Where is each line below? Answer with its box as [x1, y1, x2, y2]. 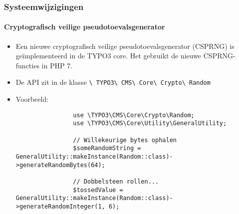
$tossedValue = [73, 186, 123, 194]
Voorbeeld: [15, 94, 49, 104]
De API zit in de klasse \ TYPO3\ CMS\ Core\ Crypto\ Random [15, 77, 211, 87]
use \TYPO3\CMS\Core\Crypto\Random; [73, 111, 195, 119]
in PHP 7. [41, 60, 73, 70]
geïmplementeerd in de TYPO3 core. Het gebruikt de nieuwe [15, 50, 202, 61]
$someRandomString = [73, 145, 141, 152]
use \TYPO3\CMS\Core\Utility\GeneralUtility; [73, 120, 227, 127]
